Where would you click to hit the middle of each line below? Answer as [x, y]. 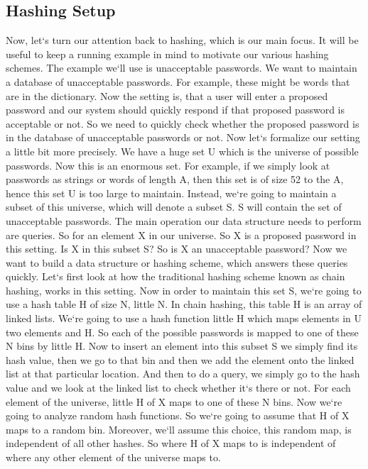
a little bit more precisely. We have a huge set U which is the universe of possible [182, 151]
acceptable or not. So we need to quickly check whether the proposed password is [183, 123]
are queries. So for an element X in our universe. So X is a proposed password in [181, 235]
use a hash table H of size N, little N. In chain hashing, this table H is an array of [184, 304]
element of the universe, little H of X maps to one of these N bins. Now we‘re [174, 401]
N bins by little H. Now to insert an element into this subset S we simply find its [182, 346]
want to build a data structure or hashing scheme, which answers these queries [177, 262]
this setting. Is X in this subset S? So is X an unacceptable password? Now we [177, 249]
